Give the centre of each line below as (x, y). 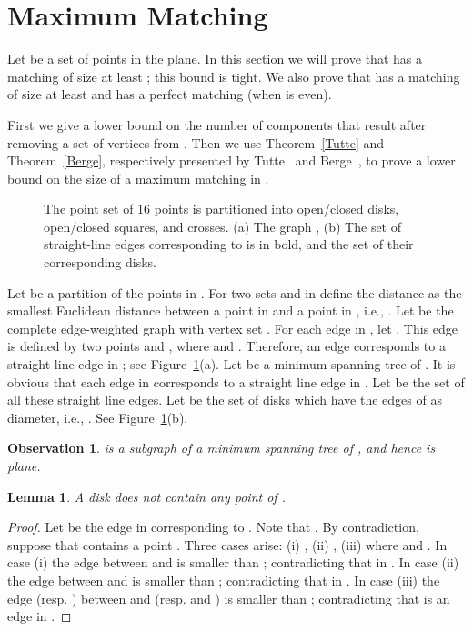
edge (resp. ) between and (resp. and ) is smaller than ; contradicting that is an (229, 598)
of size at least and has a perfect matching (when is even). (170, 94)
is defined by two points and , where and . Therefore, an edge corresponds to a (226, 346)
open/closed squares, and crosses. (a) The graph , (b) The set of (223, 226)
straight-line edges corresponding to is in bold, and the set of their (229, 244)
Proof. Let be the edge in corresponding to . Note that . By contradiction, (213, 527)
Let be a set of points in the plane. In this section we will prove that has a (215, 59)
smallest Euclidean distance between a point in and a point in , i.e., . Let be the (231, 310)
